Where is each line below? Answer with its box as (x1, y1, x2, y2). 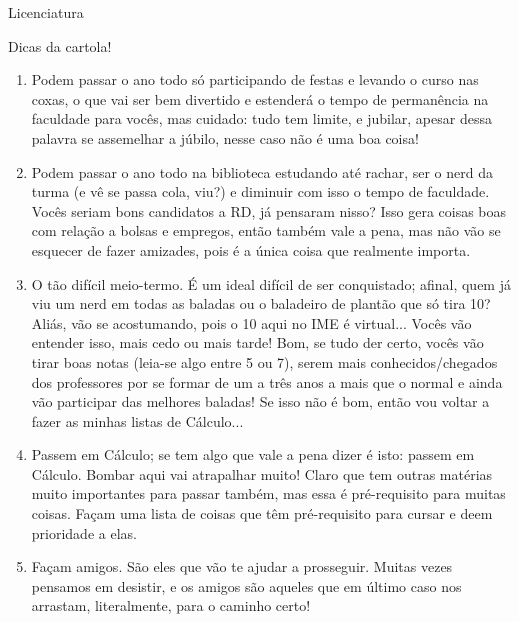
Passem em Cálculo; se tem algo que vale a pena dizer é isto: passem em (31, 444, 475, 465)
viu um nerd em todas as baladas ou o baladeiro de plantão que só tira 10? (31, 293, 491, 314)
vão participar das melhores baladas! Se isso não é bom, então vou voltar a (31, 391, 490, 412)
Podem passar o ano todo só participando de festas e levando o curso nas (31, 69, 479, 90)
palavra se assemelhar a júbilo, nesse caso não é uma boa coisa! (31, 127, 419, 148)
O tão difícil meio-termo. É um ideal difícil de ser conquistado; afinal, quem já (31, 273, 511, 294)
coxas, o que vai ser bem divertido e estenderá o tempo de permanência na (31, 88, 489, 109)
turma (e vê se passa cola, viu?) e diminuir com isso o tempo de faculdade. (31, 181, 490, 202)
